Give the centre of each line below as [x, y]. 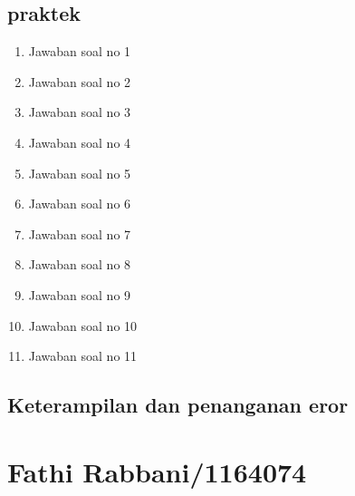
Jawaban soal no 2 [80, 81]
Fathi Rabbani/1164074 [157, 471]
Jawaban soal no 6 [80, 204]
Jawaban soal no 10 [83, 325]
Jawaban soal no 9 [80, 294]
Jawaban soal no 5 [80, 173]
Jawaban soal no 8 [80, 264]
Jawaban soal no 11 [83, 356]
